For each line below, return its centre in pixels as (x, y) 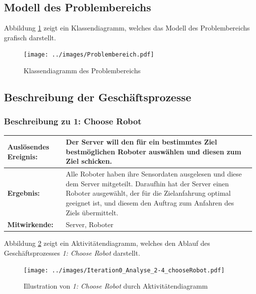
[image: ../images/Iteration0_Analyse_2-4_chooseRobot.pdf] (124, 270)
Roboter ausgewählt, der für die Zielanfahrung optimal (148, 193)
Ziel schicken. (89, 161)
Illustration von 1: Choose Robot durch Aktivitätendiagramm (116, 286)
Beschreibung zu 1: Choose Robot (73, 121)
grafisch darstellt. (30, 37)
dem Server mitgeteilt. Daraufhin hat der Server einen (147, 183)
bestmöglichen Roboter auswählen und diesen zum (153, 151)
